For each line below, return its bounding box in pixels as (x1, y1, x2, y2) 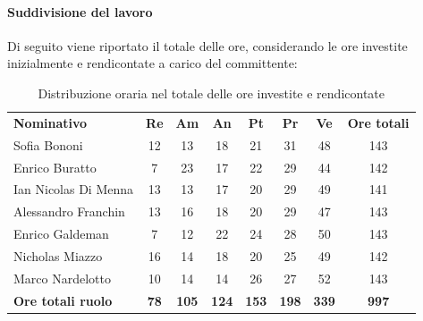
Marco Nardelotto (13, 268, 111, 287)
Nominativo (13, 113, 88, 131)
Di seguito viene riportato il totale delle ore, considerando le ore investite (7, 36, 408, 55)
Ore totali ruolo (13, 291, 113, 309)
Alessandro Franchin (13, 202, 125, 221)
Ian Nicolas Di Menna (13, 180, 134, 199)
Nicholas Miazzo (13, 246, 103, 265)
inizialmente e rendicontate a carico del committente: (7, 54, 298, 72)
